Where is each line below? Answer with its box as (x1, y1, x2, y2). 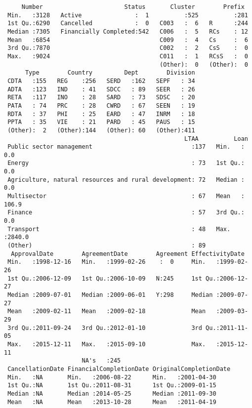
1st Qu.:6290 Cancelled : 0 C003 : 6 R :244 (7, 20, 248, 27)
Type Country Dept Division (25, 69, 195, 77)
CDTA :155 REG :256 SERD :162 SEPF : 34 (7, 77, 195, 84)
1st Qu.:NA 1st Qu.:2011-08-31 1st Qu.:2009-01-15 (7, 382, 216, 389)
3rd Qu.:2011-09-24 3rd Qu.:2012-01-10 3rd (7, 324, 202, 331)
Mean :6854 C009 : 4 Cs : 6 (7, 36, 248, 43)
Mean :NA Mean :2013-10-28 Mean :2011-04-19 (7, 398, 216, 406)
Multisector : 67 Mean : (7, 193, 245, 200)
